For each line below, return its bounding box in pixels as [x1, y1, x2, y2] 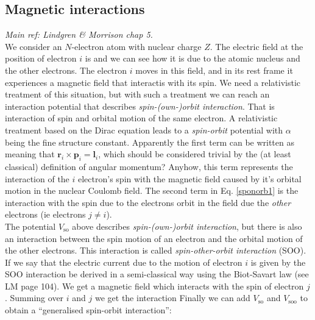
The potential [5, 219, 56, 232]
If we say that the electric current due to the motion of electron [5, 255, 242, 268]
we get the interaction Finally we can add [94, 291, 250, 304]
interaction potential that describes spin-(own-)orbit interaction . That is [5, 99, 275, 112]
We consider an [5, 40, 62, 52]
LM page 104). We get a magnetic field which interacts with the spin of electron [5, 279, 304, 292]
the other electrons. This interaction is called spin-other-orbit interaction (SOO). [5, 244, 306, 257]
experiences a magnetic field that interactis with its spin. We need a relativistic [5, 76, 301, 88]
